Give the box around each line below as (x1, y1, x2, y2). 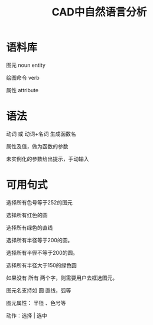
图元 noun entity (6, 61, 46, 69)
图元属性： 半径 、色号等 (6, 299, 66, 306)
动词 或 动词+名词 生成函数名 (6, 130, 77, 137)
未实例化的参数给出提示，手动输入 (6, 155, 89, 162)
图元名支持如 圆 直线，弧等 (6, 287, 71, 294)
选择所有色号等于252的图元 (6, 199, 73, 206)
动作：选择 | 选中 (6, 311, 47, 319)
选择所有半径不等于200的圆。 (6, 249, 79, 256)
